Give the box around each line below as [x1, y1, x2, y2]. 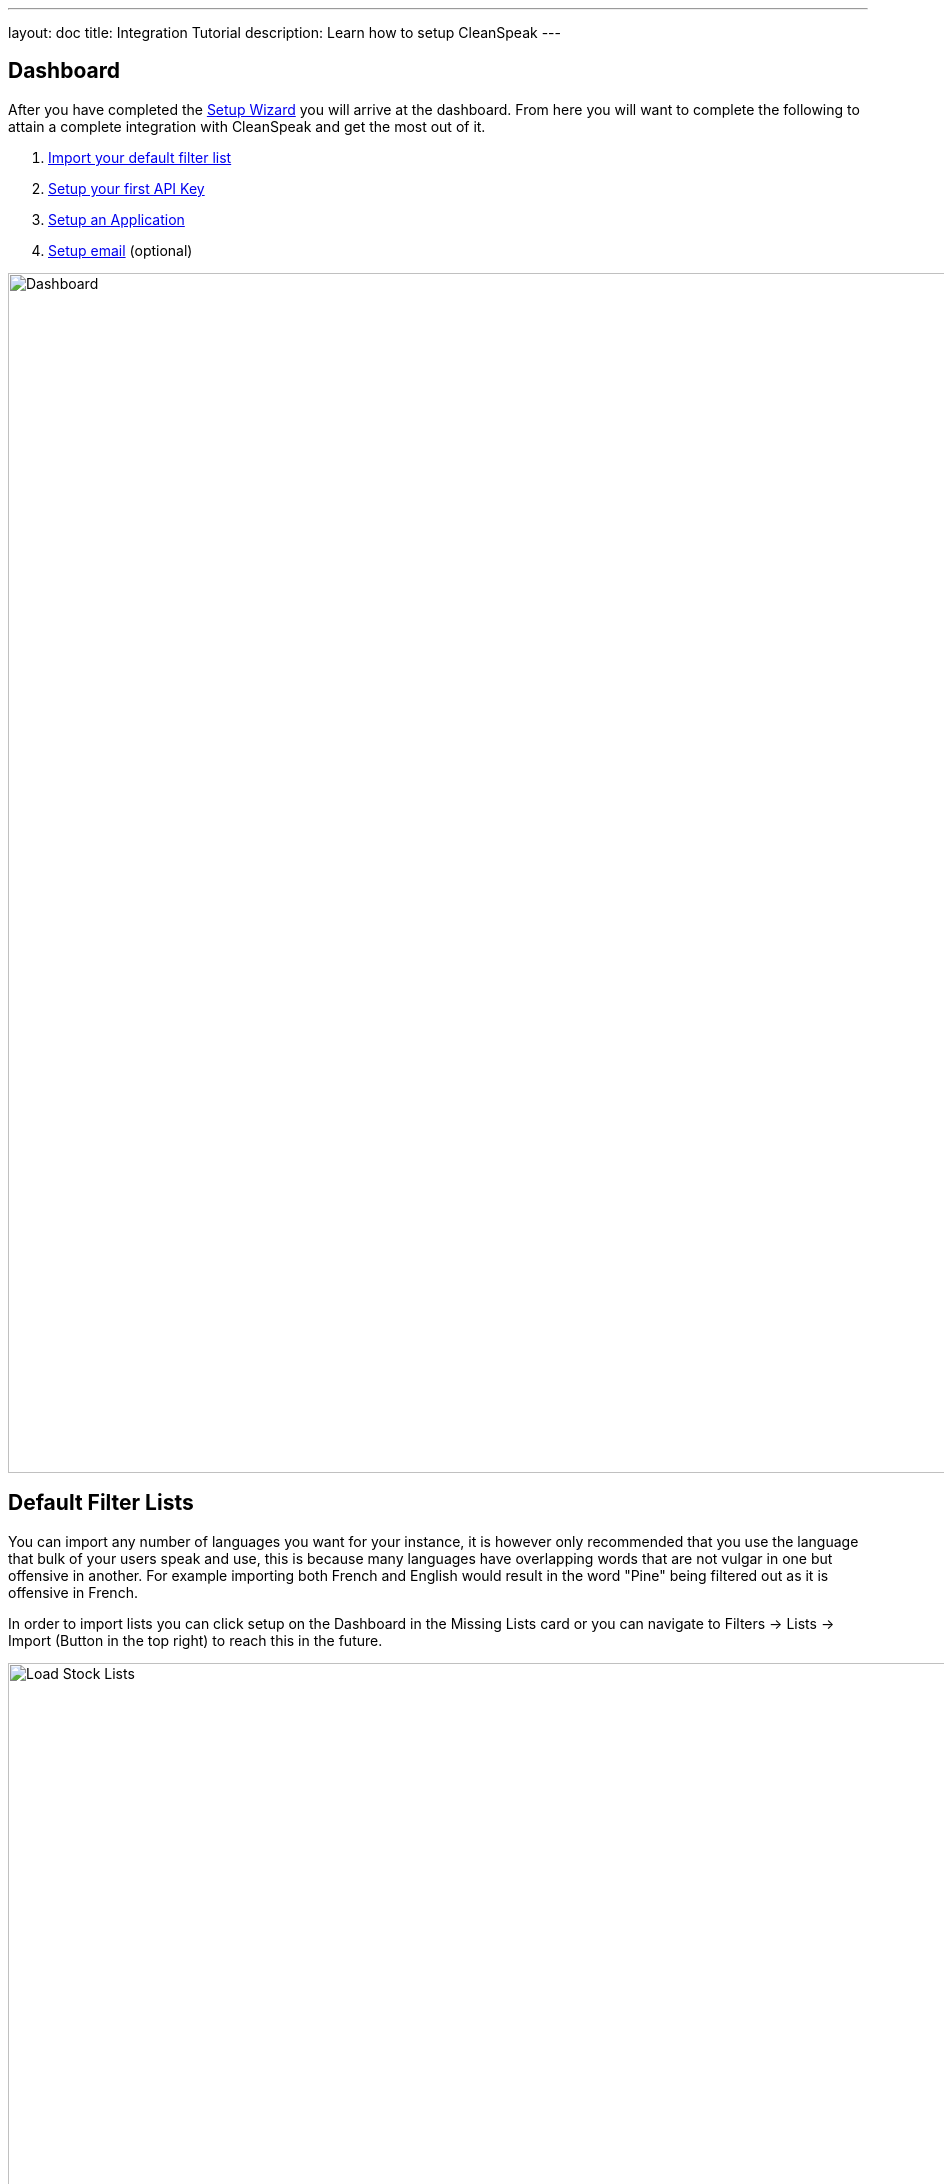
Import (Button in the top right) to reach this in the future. [8, 1631, 383, 1649]
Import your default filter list [48, 148, 232, 166]
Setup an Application [48, 210, 185, 228]
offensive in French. [8, 1583, 138, 1601]
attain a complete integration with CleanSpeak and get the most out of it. [8, 117, 486, 135]
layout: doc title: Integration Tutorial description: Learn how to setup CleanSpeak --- [8, 24, 561, 41]
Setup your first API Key [48, 179, 205, 197]
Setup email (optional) [48, 241, 193, 259]
